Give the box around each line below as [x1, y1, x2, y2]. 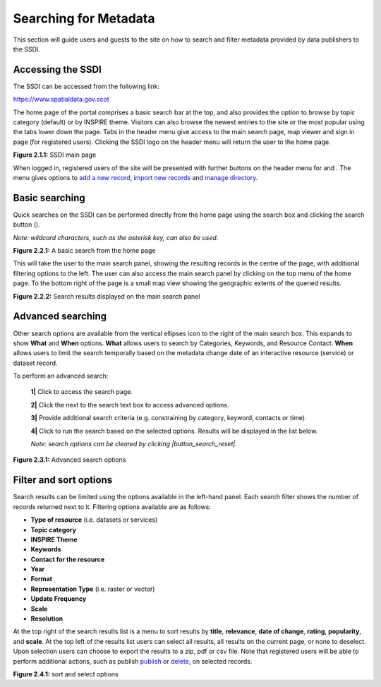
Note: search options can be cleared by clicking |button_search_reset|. [30, 440, 238, 448]
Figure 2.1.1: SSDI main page [13, 150, 97, 159]
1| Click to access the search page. [30, 388, 133, 396]
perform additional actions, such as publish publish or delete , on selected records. [13, 657, 253, 665]
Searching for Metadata [13, 11, 155, 26]
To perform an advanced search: [13, 371, 109, 381]
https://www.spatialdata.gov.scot [13, 95, 109, 104]
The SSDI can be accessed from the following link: [13, 82, 160, 90]
